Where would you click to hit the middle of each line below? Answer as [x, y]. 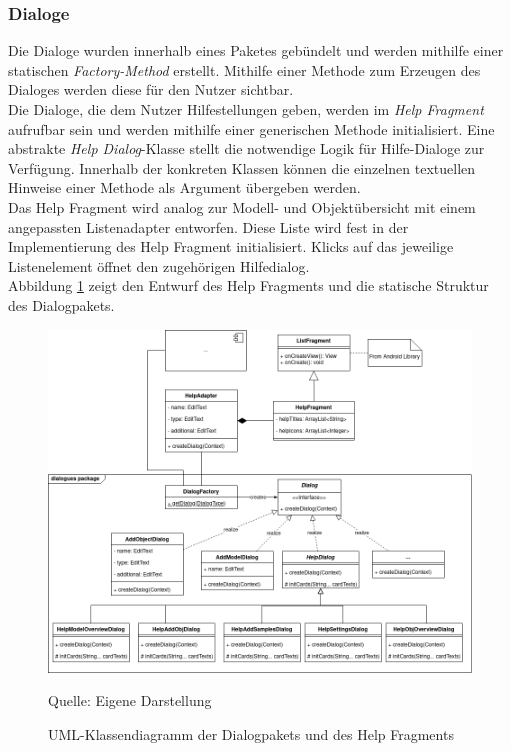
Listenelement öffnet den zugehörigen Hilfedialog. [159, 265]
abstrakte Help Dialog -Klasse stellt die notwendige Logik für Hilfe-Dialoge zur [246, 148]
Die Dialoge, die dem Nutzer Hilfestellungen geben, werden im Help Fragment [246, 109]
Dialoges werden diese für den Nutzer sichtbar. [151, 89]
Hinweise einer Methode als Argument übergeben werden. [184, 187]
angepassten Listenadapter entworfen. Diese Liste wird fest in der [208, 226]
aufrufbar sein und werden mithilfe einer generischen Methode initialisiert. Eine [251, 128]
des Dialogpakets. [61, 304]
